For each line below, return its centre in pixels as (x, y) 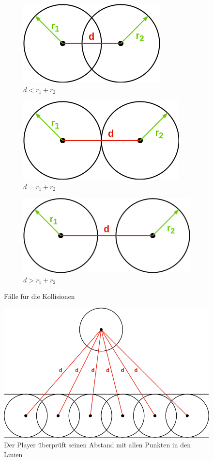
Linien (13, 454)
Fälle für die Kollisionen (39, 296)
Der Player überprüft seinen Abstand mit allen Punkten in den (97, 445)
